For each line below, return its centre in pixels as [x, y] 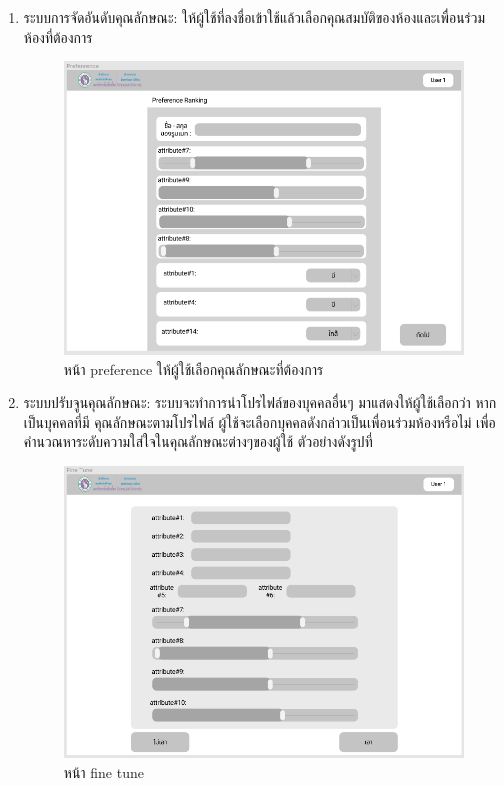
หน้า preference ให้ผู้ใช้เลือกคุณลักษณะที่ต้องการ [193, 368]
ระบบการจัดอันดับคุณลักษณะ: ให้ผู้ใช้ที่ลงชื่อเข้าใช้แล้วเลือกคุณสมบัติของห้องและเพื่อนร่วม [254, 17]
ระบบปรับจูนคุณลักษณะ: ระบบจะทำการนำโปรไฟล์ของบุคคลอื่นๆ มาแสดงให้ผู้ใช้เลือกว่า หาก [260, 402]
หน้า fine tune [103, 771]
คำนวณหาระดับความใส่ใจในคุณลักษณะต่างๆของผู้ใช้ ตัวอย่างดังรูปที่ [198, 441]
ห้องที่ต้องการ [58, 36]
